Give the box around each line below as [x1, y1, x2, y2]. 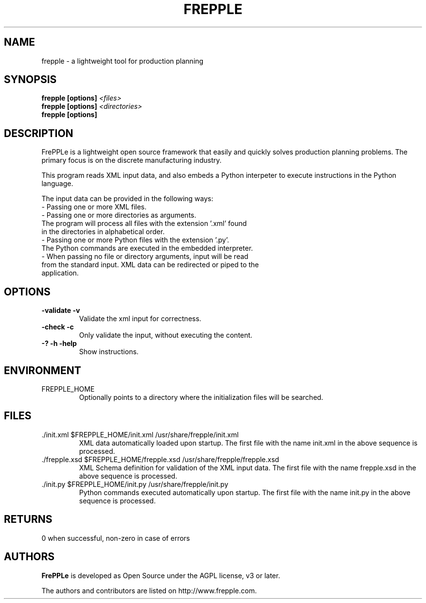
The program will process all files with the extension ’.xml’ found [41, 219, 247, 228]
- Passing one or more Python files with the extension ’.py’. [41, 236, 230, 244]
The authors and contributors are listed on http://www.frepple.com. [41, 586, 257, 595]
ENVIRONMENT [4, 364, 81, 377]
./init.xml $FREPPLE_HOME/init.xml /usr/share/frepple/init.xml [41, 430, 239, 439]
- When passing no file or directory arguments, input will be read [41, 252, 248, 261]
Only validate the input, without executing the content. [79, 331, 252, 340]
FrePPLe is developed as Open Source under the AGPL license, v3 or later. [41, 571, 280, 580]
